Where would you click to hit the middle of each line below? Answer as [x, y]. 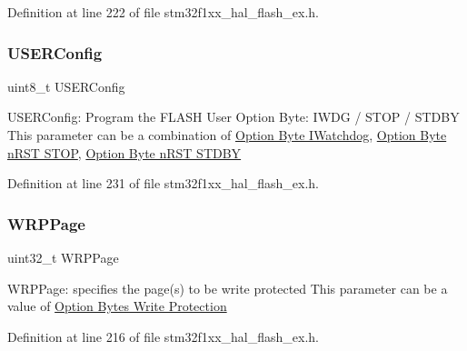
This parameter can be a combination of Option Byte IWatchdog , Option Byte [227, 135]
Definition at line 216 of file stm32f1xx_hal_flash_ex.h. [163, 336]
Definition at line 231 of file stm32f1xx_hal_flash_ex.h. [163, 183]
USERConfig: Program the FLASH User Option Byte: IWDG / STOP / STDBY [233, 117]
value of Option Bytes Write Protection [117, 306]
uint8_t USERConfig [66, 86]
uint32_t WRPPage [63, 257]
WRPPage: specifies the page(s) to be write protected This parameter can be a [228, 288]
